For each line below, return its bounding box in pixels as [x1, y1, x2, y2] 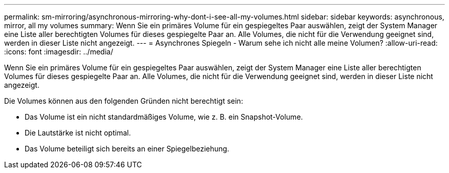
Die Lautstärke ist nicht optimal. [25, 128, 131, 137]
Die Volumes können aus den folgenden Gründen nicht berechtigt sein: [4, 97, 243, 105]
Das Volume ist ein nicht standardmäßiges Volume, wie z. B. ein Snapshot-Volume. [25, 112, 303, 121]
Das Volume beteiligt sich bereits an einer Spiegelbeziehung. [25, 144, 230, 153]
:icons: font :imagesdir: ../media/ [4, 47, 113, 56]
